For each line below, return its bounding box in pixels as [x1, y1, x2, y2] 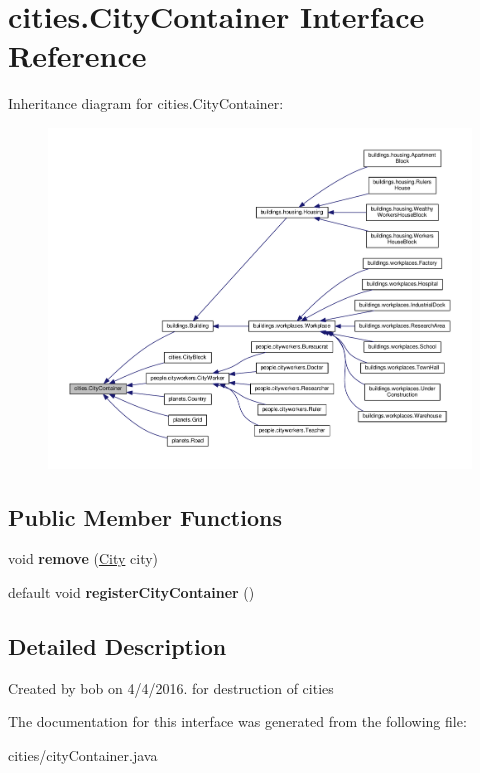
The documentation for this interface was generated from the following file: [8, 711, 467, 732]
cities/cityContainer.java [8, 744, 158, 765]
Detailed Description [8, 630, 227, 661]
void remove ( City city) [8, 548, 159, 569]
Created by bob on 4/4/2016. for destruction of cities [8, 677, 334, 698]
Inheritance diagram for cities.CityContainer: [8, 93, 284, 114]
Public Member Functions [8, 501, 282, 532]
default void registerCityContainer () [8, 581, 255, 602]
